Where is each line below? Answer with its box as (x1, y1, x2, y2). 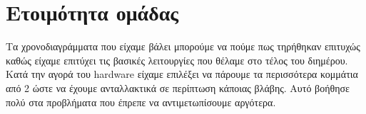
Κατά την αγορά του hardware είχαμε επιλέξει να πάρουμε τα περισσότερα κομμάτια (6, 67, 358, 81)
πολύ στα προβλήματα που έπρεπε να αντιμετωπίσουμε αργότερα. (6, 94, 276, 109)
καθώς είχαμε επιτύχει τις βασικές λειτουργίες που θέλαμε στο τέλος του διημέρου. (6, 52, 348, 67)
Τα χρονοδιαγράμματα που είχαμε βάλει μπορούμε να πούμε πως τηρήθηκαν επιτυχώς (6, 39, 360, 54)
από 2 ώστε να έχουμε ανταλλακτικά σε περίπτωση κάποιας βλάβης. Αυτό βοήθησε (6, 80, 350, 95)
